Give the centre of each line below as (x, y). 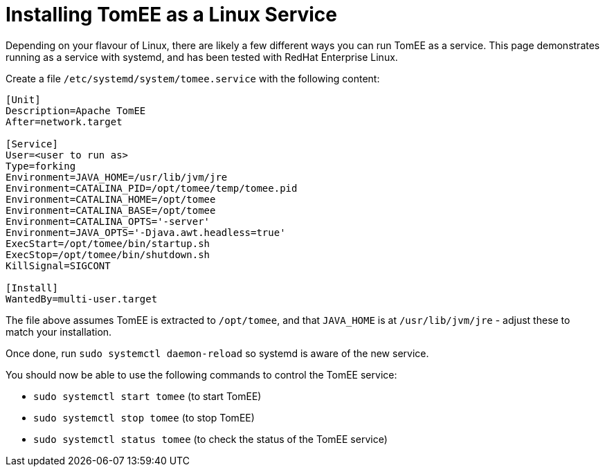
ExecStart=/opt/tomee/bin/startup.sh (108, 243)
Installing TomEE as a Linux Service (172, 15)
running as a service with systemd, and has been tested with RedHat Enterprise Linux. (202, 57)
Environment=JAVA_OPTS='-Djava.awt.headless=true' (146, 232)
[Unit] (23, 99)
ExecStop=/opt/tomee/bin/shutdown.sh (108, 254)
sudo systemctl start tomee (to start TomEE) (147, 396)
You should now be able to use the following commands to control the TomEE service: (201, 374)
